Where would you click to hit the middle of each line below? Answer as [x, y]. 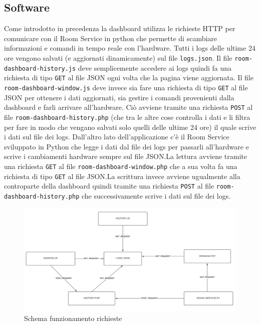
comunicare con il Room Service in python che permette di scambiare [111, 38]
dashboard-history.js [40, 68]
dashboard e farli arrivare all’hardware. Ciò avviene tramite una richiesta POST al [128, 107]
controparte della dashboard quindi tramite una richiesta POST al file [109, 186]
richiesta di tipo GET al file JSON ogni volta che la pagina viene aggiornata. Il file [129, 77]
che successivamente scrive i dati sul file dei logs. [156, 195]
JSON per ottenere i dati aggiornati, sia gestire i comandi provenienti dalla [119, 97]
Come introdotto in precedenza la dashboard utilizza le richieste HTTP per [120, 28]
